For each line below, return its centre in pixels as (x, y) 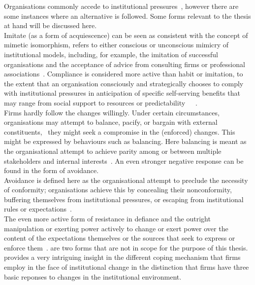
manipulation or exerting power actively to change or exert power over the (116, 228)
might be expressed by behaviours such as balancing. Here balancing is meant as (125, 141)
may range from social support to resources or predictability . (101, 102)
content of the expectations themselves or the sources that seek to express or (120, 238)
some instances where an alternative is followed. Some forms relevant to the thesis (127, 16)
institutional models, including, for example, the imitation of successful (111, 54)
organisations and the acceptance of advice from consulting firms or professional (125, 64)
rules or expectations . (38, 209)
